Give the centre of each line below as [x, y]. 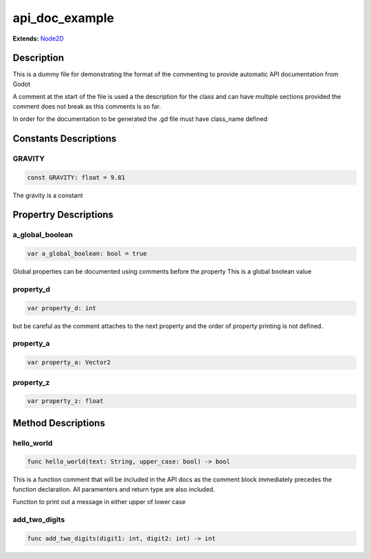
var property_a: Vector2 [69, 362]
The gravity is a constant [48, 195]
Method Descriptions [59, 423]
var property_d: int [61, 308]
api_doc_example [64, 18]
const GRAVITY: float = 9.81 [76, 177]
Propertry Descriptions [63, 215]
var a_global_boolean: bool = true [87, 254]
